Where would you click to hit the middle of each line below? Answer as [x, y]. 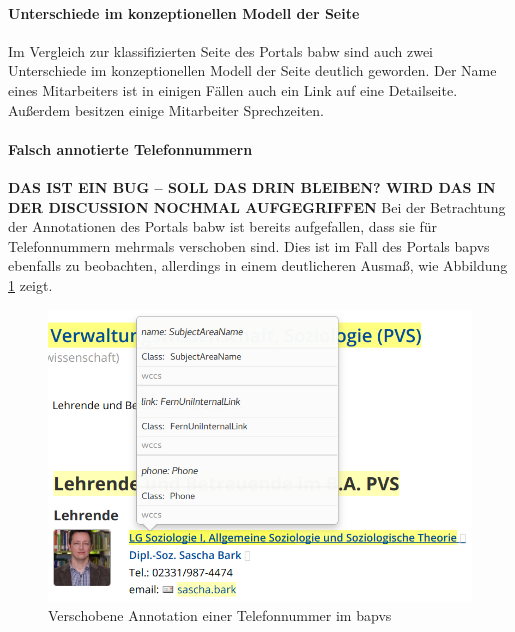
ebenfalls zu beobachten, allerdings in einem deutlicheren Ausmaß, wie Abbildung [258, 265]
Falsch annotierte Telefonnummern [130, 148]
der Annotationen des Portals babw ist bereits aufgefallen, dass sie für [223, 226]
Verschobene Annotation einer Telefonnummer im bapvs [220, 615]
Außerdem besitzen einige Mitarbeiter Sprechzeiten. [166, 109]
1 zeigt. [30, 284]
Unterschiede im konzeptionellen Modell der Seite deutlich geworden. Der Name [252, 70]
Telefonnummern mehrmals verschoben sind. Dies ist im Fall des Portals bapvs [249, 245]
